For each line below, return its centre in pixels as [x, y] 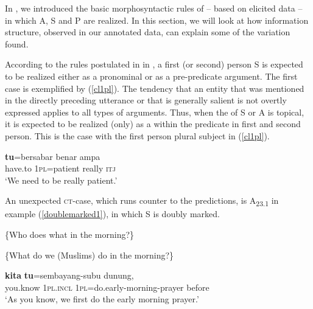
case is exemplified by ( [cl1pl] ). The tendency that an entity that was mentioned [155, 88]
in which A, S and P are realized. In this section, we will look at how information [157, 20]
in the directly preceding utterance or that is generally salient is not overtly [146, 100]
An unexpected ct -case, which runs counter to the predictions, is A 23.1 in [142, 201]
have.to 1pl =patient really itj [60, 168]
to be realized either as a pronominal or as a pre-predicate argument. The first [151, 76]
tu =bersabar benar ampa [53, 156]
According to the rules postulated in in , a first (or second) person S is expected [154, 64]
